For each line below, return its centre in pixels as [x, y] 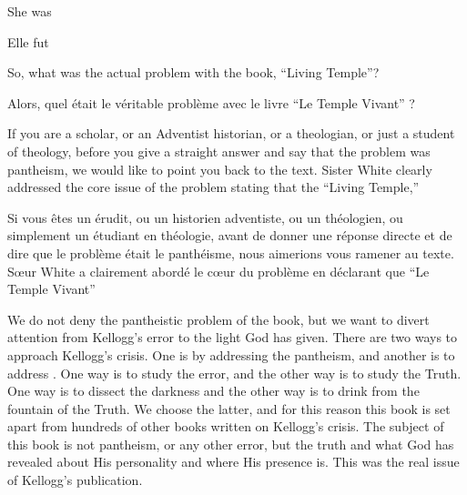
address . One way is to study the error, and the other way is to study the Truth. [234, 373]
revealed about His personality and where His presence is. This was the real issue [233, 462]
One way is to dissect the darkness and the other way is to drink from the [213, 391]
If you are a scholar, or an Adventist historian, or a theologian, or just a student [231, 133]
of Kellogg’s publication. [75, 480]
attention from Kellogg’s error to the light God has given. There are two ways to [233, 337]
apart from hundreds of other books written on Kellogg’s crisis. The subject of [226, 426]
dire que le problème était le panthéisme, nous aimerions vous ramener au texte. [231, 253]
